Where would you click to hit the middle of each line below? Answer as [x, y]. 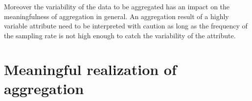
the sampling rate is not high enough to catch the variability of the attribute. [120, 35]
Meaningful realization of [90, 69]
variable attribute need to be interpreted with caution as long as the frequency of [126, 26]
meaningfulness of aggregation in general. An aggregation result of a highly [116, 16]
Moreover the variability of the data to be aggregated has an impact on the [117, 6]
